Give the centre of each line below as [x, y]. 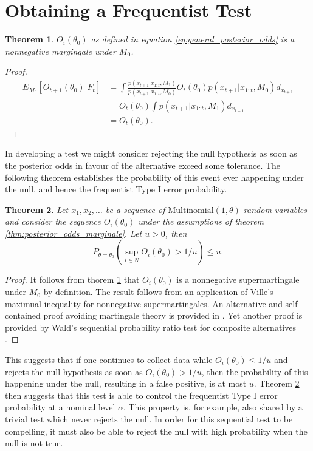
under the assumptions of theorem [201, 221]
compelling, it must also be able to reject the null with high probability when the [156, 431]
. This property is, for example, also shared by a [213, 407]
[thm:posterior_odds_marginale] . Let [74, 233]
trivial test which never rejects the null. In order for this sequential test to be [149, 419]
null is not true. [34, 443]
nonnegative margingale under [60, 51]
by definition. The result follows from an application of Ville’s [158, 292]
